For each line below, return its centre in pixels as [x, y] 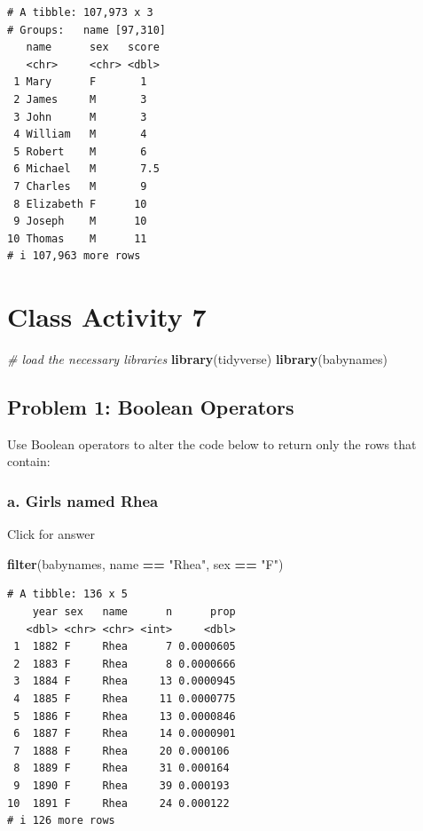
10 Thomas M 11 [77, 238]
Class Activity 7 [107, 317]
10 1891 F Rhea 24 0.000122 [118, 803]
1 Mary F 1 [80, 82]
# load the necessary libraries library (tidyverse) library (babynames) [197, 359]
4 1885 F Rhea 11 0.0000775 [125, 698]
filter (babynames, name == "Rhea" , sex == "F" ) [145, 563]
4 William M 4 [80, 135]
